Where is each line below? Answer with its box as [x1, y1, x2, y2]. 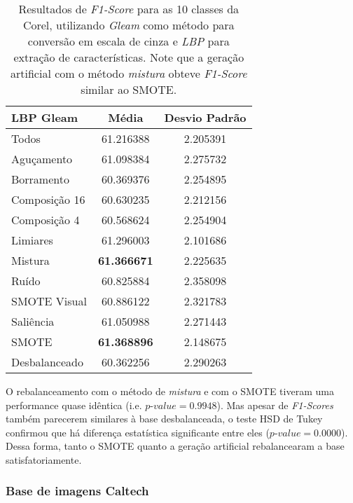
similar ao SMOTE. [81, 81, 177, 97]
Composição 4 [11, 212, 80, 228]
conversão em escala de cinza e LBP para [27, 33, 230, 49]
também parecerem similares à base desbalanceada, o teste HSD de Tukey [6, 411, 323, 426]
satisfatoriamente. [6, 452, 82, 467]
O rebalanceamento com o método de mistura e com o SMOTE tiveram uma [6, 384, 334, 398]
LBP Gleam [11, 109, 78, 125]
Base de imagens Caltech [6, 482, 149, 499]
